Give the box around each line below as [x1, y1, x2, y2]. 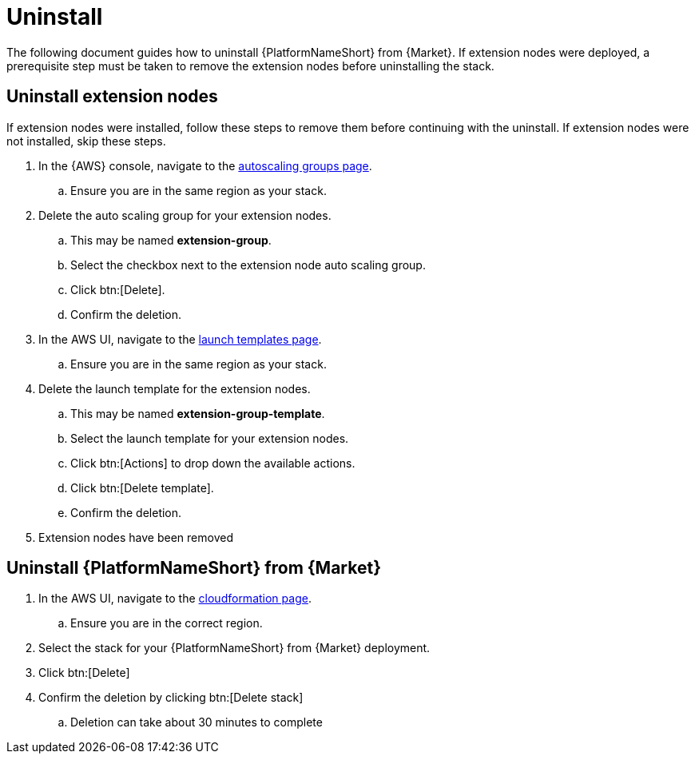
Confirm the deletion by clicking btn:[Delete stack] [38, 690, 304, 705]
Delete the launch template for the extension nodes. [38, 381, 311, 396]
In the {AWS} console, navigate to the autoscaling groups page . [38, 158, 372, 173]
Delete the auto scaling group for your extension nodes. [38, 208, 332, 222]
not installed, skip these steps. [6, 133, 166, 148]
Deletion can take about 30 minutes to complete [70, 715, 323, 730]
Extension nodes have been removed [38, 530, 233, 544]
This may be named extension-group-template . [70, 406, 325, 420]
